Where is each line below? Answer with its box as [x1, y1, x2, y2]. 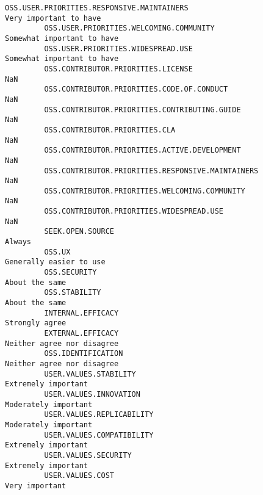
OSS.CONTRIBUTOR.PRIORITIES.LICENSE [44, 64, 193, 73]
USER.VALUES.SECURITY [44, 450, 132, 460]
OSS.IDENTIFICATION [44, 349, 123, 358]
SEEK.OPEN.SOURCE [44, 227, 114, 236]
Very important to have [5, 13, 101, 23]
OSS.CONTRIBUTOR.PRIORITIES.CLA [44, 125, 176, 134]
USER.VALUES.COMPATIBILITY [44, 430, 154, 439]
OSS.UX [44, 247, 71, 256]
